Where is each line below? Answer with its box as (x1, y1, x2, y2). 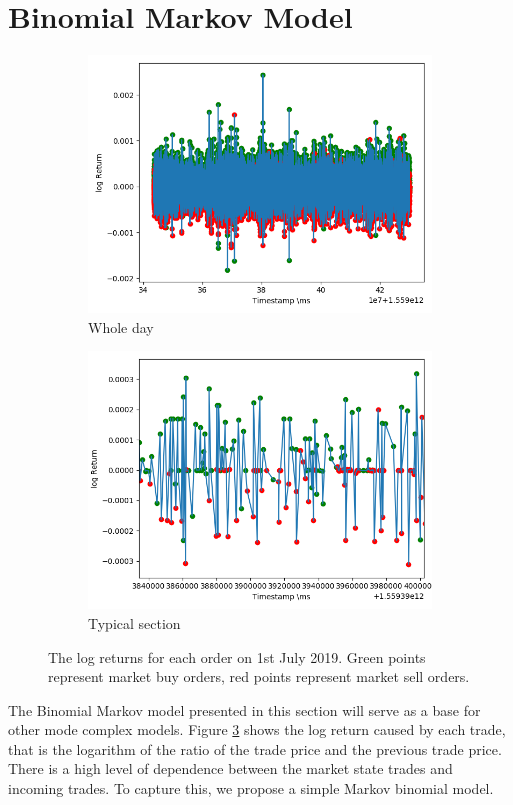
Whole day (88, 316, 154, 337)
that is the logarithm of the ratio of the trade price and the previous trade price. (8, 738, 502, 759)
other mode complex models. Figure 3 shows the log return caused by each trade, (8, 719, 506, 740)
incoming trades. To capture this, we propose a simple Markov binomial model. (8, 778, 494, 799)
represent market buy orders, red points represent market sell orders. (48, 666, 470, 687)
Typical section (88, 612, 181, 633)
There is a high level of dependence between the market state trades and (8, 758, 453, 779)
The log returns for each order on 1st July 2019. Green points (48, 646, 426, 667)
